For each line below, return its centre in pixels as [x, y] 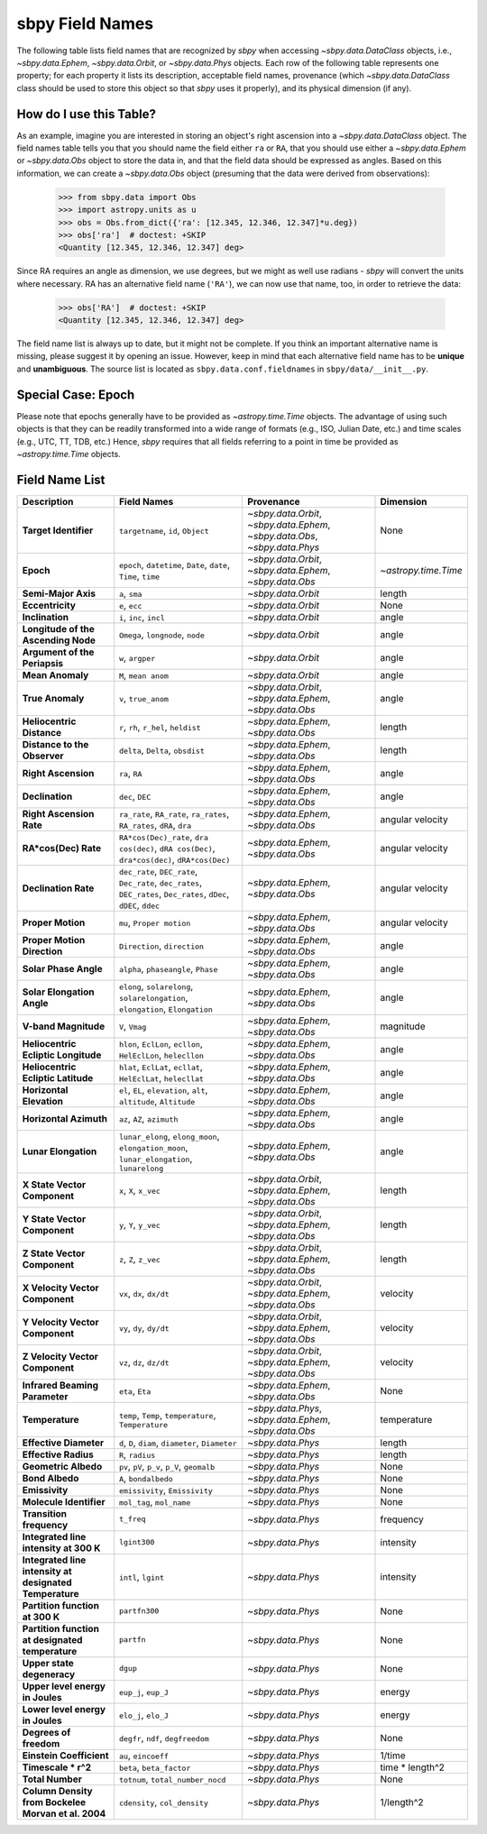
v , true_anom [143, 698]
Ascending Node [59, 640]
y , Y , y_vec [140, 1224]
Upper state [48, 1663]
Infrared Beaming [60, 1385]
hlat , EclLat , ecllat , [161, 1067]
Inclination [46, 617]
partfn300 [139, 1611]
